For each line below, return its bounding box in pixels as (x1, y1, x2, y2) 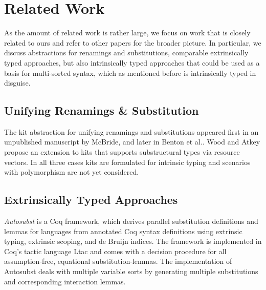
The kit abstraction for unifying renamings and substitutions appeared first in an (4, 126, 259, 137)
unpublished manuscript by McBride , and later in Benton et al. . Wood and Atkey (4, 136, 260, 147)
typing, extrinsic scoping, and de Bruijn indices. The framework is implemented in (4, 236, 262, 246)
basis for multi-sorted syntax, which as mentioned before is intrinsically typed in (4, 67, 256, 78)
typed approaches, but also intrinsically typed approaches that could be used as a (4, 57, 260, 68)
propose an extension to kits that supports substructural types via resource (4, 147, 240, 157)
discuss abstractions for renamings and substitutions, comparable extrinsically (4, 47, 249, 58)
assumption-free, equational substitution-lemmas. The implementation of (4, 256, 232, 266)
